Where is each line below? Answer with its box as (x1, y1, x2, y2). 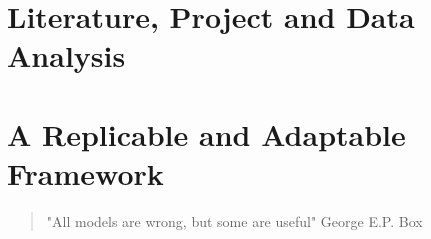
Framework (7, 152, 164, 193)
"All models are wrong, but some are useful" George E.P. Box (46, 210, 423, 231)
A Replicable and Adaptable (7, 113, 406, 154)
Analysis (7, 35, 126, 76)
